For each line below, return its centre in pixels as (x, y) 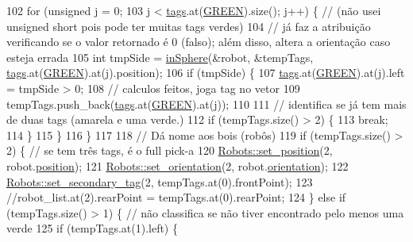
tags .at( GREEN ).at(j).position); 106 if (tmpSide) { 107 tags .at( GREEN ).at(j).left (206, 73)
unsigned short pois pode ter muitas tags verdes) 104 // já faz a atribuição (189, 26)
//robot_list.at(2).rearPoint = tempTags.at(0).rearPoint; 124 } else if (176, 197)
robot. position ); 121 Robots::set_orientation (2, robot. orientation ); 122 (178, 165)
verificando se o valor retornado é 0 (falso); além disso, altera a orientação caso (199, 42)
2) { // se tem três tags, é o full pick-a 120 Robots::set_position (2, (170, 150)
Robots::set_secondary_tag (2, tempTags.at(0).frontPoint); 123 (160, 181)
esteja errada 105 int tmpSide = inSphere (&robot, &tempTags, (160, 57)
